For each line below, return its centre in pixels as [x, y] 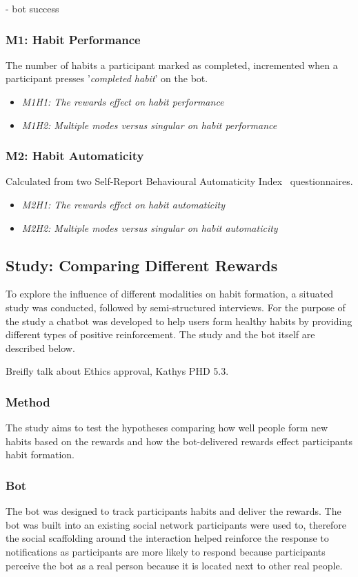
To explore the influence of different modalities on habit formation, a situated [170, 294]
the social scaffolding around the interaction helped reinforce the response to [167, 538]
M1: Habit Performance [73, 39]
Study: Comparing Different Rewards [142, 265]
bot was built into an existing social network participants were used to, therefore [176, 524]
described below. [40, 348]
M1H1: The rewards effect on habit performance [123, 101]
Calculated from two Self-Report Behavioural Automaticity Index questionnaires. [179, 181]
